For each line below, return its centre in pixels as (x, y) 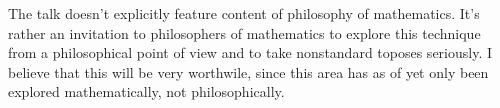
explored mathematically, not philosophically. (146, 91)
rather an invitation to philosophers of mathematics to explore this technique (244, 32)
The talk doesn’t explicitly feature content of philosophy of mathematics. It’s (244, 13)
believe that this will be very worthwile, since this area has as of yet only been (248, 71)
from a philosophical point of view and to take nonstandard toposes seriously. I (250, 52)
